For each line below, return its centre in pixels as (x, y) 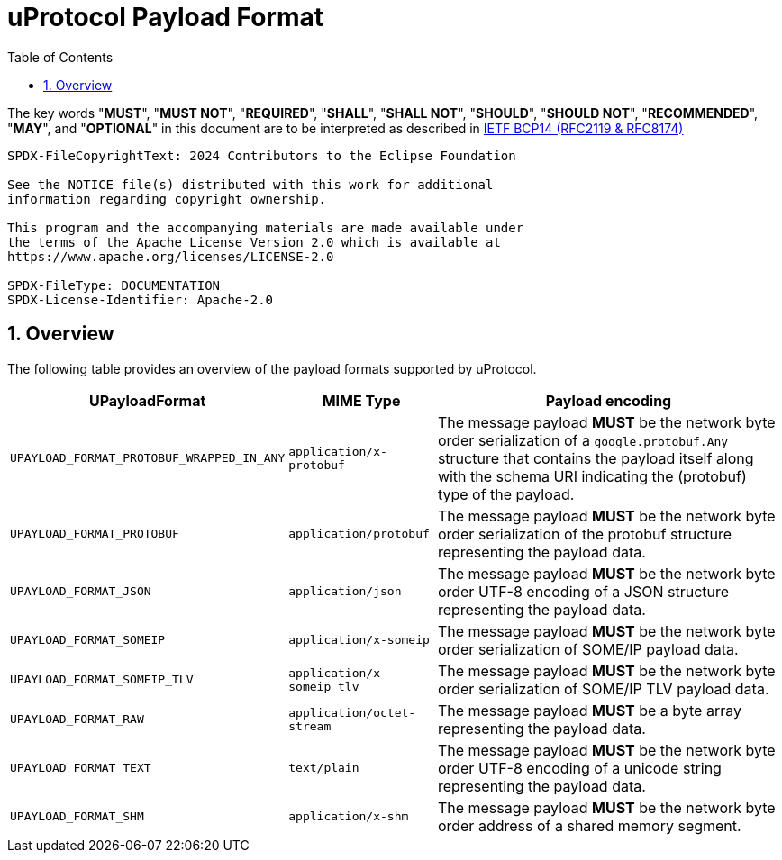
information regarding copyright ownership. (167, 199)
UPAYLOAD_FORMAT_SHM (77, 817)
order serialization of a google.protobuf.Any (583, 440)
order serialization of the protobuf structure (585, 534)
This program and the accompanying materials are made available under (266, 227)
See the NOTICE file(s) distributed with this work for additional (250, 184)
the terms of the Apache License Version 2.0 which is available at (254, 242)
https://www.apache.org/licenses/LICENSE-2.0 (171, 256)
